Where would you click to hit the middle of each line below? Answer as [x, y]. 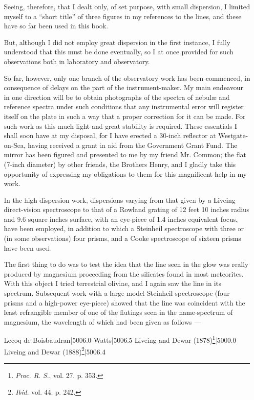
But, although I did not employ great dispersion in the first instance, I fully [117, 42]
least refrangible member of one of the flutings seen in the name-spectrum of [118, 312]
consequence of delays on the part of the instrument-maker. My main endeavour [124, 87]
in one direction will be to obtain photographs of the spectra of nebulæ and [117, 97]
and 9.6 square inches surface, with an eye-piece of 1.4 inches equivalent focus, [121, 219]
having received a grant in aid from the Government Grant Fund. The [132, 145]
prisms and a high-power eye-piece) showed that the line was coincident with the [125, 302]
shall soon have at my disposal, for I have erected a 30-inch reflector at [110, 135]
